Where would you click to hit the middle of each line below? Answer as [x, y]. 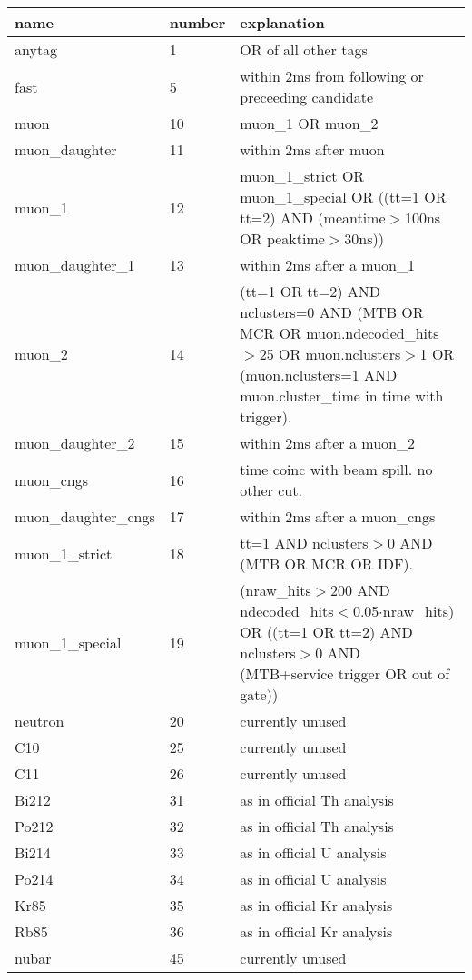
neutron [39, 721]
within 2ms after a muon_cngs [338, 516]
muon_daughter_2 [75, 443]
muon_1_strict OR [302, 176]
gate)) [259, 694]
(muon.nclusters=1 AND [319, 375]
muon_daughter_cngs [85, 516]
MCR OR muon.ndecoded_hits [339, 333]
